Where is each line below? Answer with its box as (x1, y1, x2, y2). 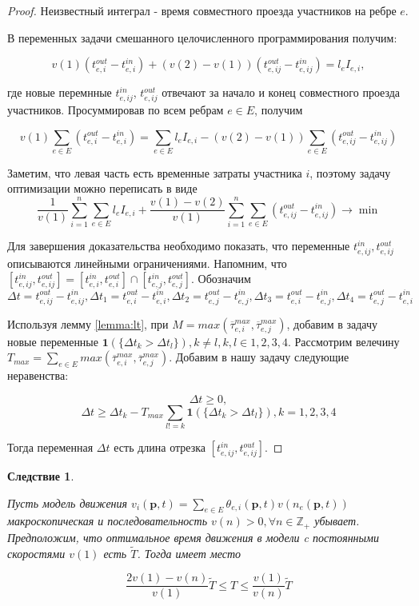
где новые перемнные (7, 84, 112, 101)
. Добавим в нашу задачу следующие (169, 349, 349, 365)
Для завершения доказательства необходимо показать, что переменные (7, 237, 350, 254)
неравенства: (7, 367, 69, 384)
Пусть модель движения (7, 494, 128, 511)
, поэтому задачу (309, 164, 391, 181)
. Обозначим (190, 270, 251, 287)
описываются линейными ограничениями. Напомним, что (7, 254, 287, 271)
